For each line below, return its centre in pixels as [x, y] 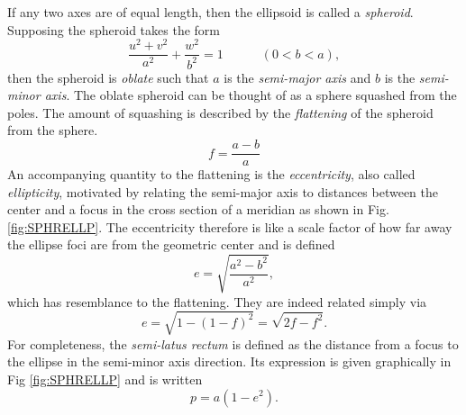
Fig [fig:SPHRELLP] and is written [105, 379]
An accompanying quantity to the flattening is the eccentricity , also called [211, 174]
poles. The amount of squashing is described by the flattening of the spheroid [220, 112]
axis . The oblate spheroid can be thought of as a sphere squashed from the [251, 95]
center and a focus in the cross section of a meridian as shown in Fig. [198, 209]
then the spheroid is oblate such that [108, 77]
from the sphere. [53, 130]
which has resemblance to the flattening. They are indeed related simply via [217, 301]
